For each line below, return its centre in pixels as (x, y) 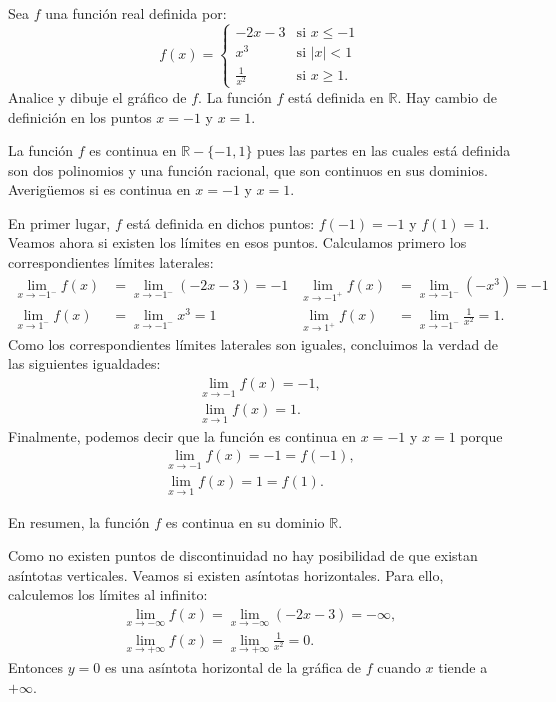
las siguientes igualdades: (84, 363)
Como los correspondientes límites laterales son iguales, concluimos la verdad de (253, 343)
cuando (399, 666)
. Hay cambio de (447, 96)
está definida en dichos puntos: (220, 222)
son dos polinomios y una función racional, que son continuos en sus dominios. (248, 169)
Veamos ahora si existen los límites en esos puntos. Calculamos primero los (237, 242)
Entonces (36, 666)
